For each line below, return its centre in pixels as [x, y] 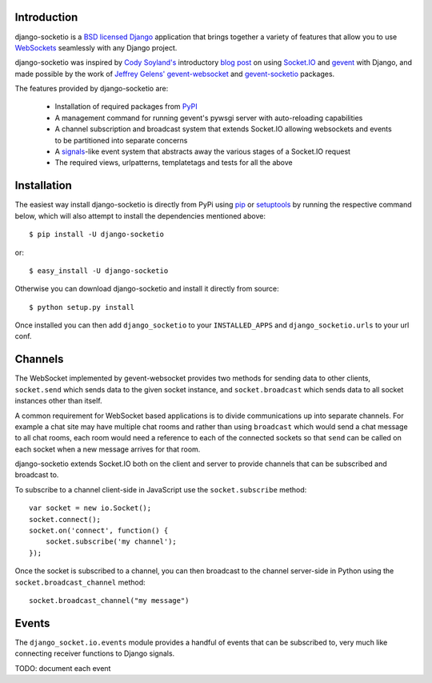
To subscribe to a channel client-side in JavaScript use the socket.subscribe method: [161, 489]
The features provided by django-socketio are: [92, 89]
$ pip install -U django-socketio [96, 235]
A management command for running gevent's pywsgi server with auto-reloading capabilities [209, 118]
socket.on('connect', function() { [99, 531]
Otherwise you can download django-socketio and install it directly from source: [147, 289]
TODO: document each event [63, 668]
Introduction [46, 17]
